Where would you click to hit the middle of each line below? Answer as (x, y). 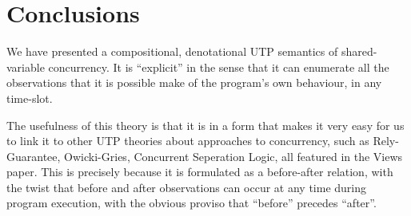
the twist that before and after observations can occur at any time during (186, 187)
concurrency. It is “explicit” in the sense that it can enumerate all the (219, 67)
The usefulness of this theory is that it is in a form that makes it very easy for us (205, 125)
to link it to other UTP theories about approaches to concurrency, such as (188, 141)
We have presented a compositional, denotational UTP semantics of (172, 51)
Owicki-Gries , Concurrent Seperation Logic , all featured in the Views (233, 156)
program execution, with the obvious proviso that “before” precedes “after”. (192, 203)
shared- (359, 51)
